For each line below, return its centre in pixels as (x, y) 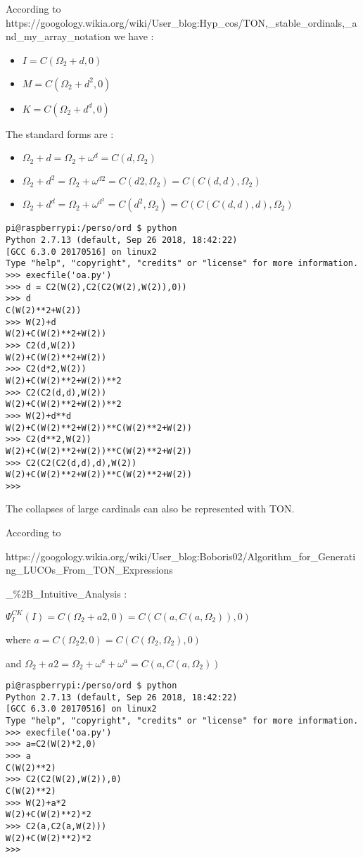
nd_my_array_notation (58, 36)
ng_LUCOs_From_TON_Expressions (89, 570)
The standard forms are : (60, 133)
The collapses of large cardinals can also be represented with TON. (150, 509)
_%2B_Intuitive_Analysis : (66, 593)
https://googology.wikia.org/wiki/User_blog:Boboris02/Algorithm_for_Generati (181, 556)
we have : (134, 36)
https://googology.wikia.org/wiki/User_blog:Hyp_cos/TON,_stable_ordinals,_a (181, 22)
